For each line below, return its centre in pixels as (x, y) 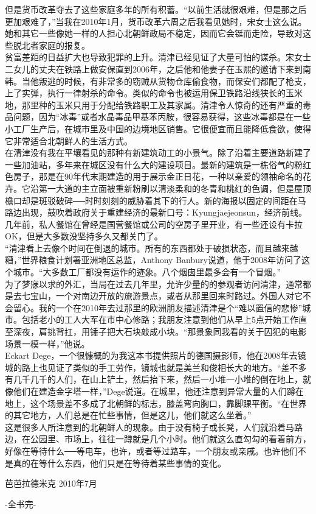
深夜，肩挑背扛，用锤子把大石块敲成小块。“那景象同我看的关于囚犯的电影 (160, 332)
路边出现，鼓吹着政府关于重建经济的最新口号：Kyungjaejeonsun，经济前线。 (156, 212)
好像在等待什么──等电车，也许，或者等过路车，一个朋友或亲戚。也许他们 (151, 450)
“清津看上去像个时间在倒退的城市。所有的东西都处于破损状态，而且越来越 (152, 248)
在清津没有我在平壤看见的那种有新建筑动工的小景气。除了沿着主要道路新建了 (158, 153)
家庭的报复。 (64, 45)
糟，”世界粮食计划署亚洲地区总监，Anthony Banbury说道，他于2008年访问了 (153, 260)
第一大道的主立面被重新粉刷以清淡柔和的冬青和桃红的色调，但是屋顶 (175, 188)
